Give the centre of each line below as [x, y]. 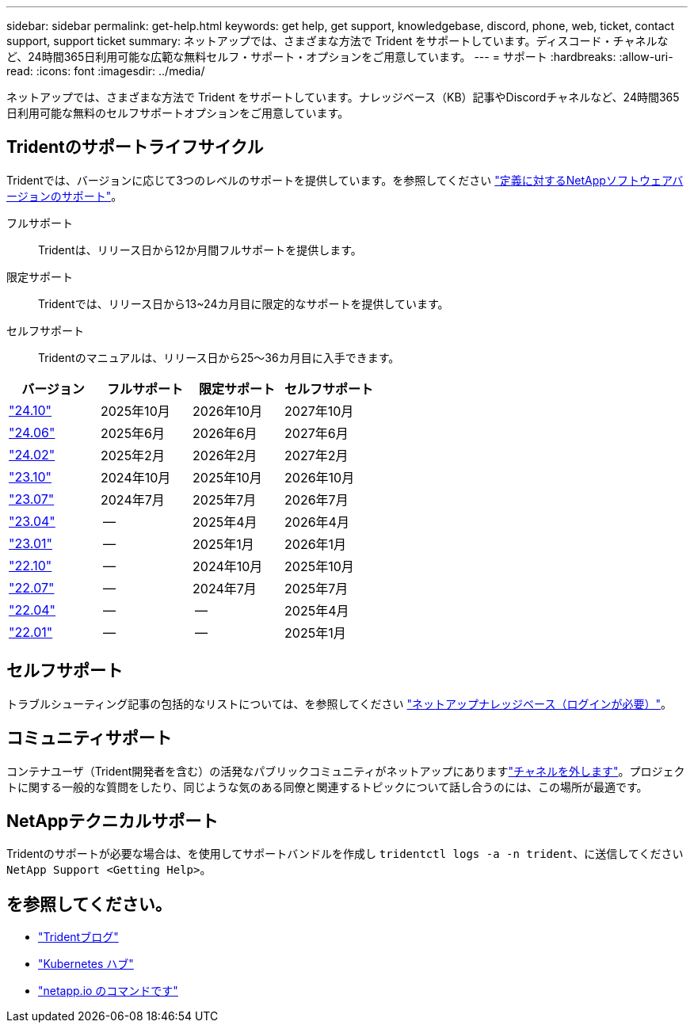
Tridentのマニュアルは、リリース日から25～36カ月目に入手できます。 [219, 357]
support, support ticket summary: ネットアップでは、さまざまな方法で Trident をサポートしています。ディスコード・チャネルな [337, 41]
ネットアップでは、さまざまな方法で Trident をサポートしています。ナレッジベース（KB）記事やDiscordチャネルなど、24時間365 [343, 97]
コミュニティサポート [89, 738]
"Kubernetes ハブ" [86, 964]
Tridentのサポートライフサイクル [135, 147]
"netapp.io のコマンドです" [108, 991]
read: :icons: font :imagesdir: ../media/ [106, 71]
